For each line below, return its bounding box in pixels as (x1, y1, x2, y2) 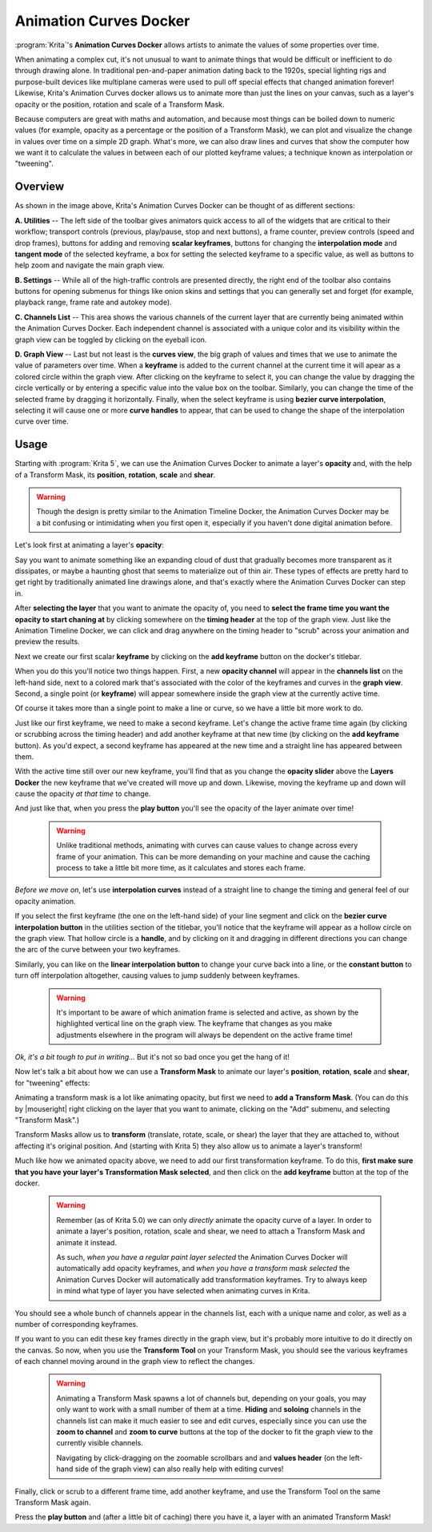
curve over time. (14, 416, 69, 426)
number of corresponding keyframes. (14, 1319, 139, 1329)
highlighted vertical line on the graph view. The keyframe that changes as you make (56, 1019, 332, 1028)
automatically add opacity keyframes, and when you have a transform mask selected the (56, 1264, 350, 1273)
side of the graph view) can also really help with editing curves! (74, 1464, 284, 1474)
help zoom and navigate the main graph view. (14, 260, 165, 270)
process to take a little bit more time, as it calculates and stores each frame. (56, 863, 306, 873)
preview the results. (14, 637, 80, 646)
